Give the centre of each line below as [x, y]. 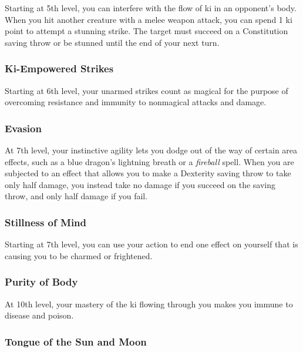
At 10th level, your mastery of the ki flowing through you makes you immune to [149, 304]
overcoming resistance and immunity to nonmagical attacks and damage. [136, 102]
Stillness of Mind [46, 222]
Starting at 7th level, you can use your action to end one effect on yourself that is [151, 244]
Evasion [23, 128]
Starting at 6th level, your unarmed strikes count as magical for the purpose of [147, 90]
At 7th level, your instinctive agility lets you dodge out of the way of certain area [151, 150]
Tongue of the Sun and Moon [76, 341]
